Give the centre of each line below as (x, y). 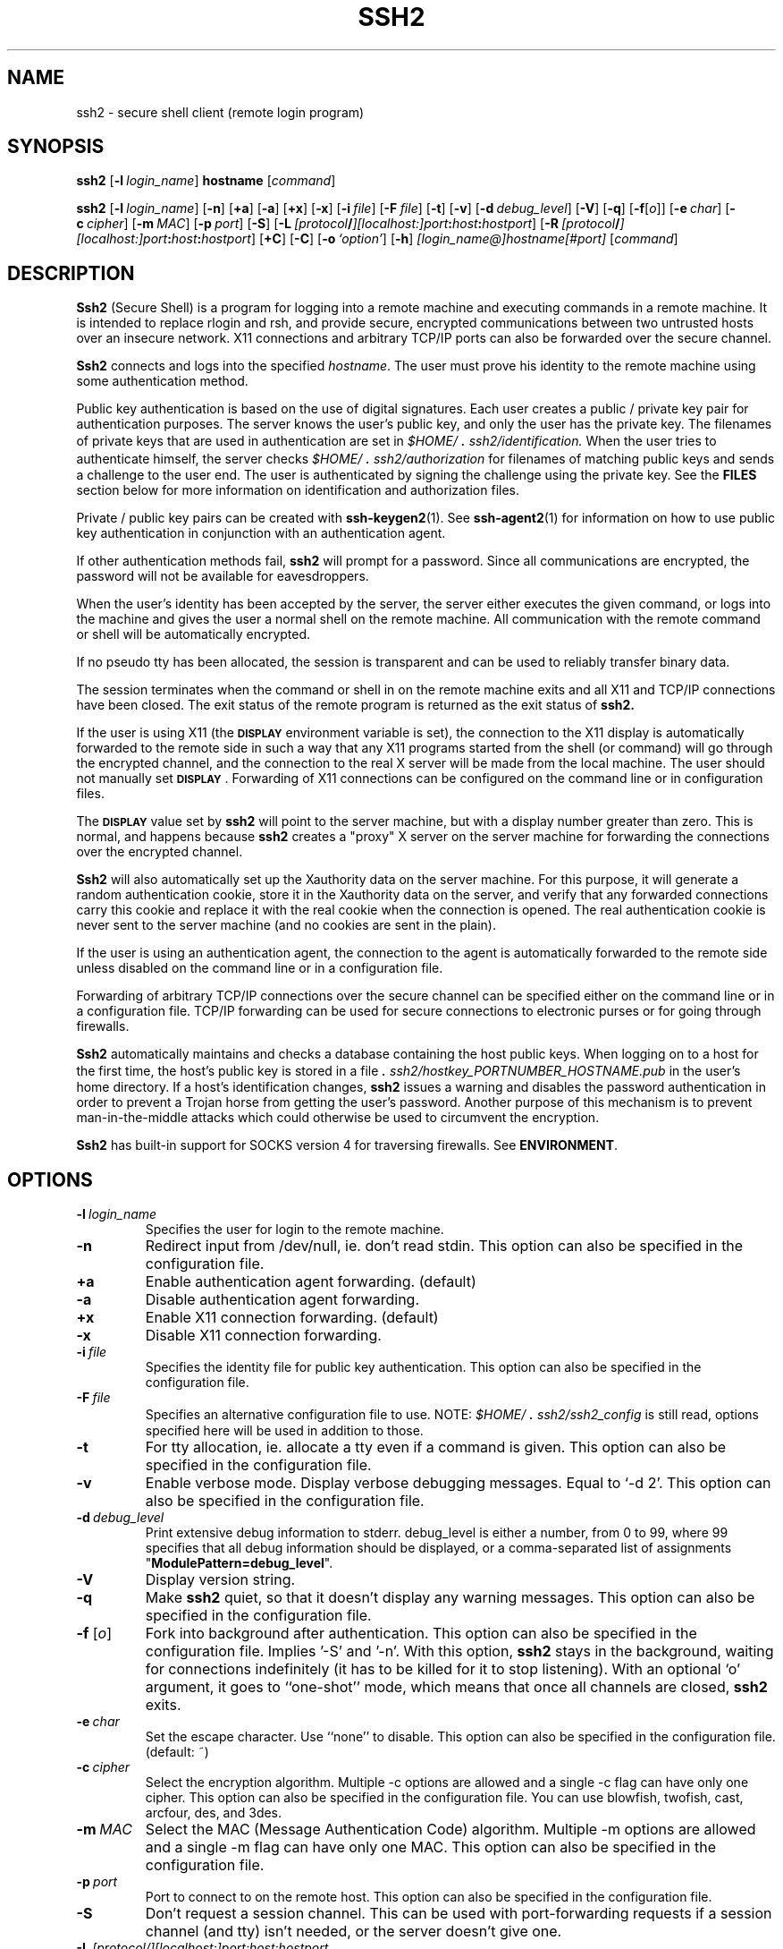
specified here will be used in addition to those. (284, 1431)
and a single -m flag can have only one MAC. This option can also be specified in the (431, 1847)
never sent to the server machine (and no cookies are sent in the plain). (286, 925)
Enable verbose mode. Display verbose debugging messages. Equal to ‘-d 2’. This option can (458, 1483)
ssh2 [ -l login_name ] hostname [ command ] (206, 181)
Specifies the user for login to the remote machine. (295, 1230)
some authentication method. (162, 381)
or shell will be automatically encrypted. (194, 634)
